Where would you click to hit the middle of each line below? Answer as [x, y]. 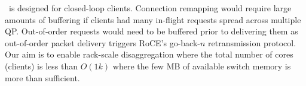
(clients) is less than [42, 66]
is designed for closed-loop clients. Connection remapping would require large [150, 8]
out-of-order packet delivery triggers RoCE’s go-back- [102, 42]
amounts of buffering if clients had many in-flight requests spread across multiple [153, 19]
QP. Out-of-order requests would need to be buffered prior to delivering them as [152, 31]
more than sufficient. [42, 77]
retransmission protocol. [252, 42]
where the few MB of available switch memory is [202, 66]
